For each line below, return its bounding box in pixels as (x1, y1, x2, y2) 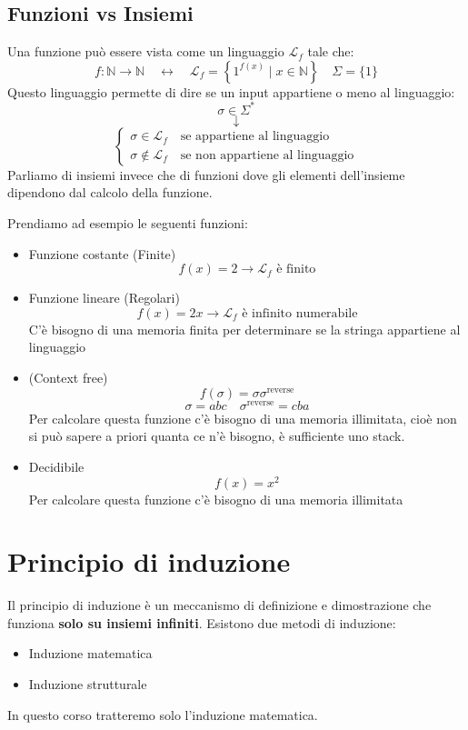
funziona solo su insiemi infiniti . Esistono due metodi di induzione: (7, 613, 396, 632)
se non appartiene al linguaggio (180, 148, 354, 162)
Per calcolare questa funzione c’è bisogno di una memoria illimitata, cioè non (28, 408, 457, 427)
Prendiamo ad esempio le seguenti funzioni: (7, 214, 248, 233)
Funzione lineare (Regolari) (28, 288, 180, 307)
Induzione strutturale (28, 675, 147, 694)
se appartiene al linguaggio (180, 130, 330, 144)
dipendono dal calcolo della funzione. (7, 183, 213, 202)
